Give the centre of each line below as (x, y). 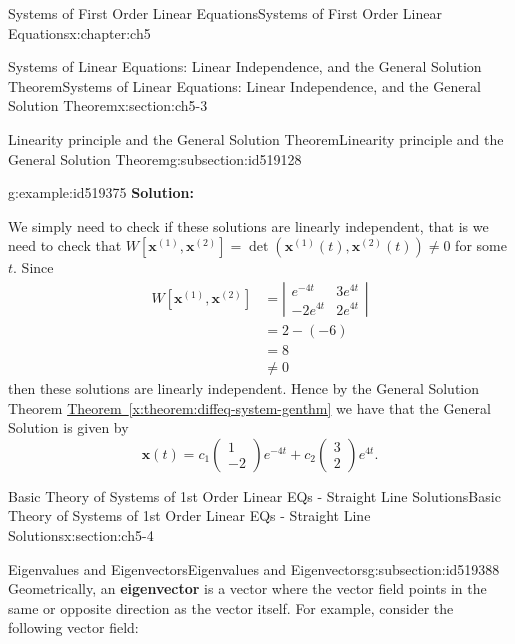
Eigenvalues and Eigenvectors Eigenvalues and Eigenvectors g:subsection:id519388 (254, 568)
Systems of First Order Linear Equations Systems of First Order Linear (225, 13)
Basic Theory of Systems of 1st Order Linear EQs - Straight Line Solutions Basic (254, 495)
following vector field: (73, 627)
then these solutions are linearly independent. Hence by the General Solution (244, 388)
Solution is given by (68, 427)
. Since (33, 267)
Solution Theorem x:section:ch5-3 (108, 105)
